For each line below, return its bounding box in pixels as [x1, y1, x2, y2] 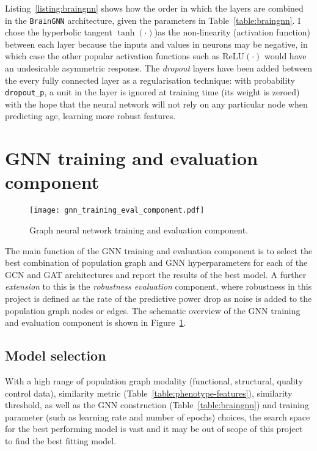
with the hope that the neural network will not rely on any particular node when [5, 97, 308, 110]
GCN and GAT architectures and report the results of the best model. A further [5, 268, 307, 280]
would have [264, 50, 307, 62]
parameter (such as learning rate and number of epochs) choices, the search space [5, 410, 310, 423]
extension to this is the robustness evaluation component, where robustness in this [5, 280, 312, 293]
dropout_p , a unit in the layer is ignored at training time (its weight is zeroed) [5, 86, 300, 98]
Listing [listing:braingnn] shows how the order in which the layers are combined [5, 2, 304, 14]
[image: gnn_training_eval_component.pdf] [29, 206, 205, 215]
